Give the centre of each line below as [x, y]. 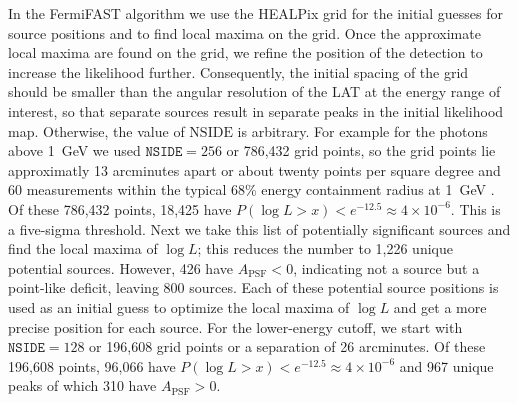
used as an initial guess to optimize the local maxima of [179, 306]
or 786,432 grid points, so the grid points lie [361, 150]
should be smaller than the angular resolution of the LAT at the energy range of [254, 91]
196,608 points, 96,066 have [92, 365]
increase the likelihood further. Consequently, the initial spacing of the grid [238, 71]
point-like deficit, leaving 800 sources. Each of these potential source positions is [253, 287]
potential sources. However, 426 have [120, 267]
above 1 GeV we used [74, 150]
